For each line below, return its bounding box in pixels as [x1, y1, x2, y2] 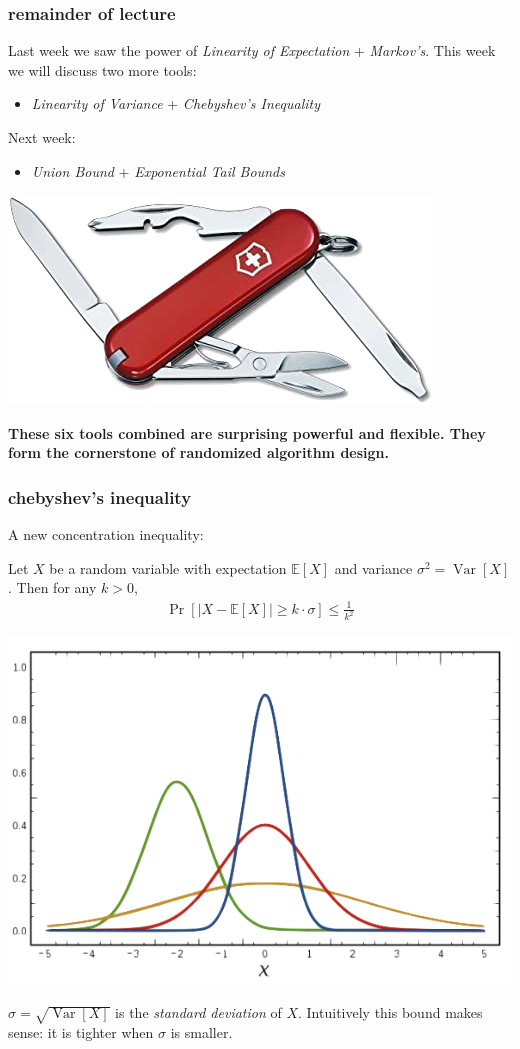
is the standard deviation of [115, 1002, 282, 1023]
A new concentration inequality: [8, 524, 204, 545]
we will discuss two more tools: [8, 59, 197, 80]
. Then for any [8, 577, 97, 598]
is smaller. [170, 1022, 233, 1043]
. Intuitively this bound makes [298, 1002, 483, 1023]
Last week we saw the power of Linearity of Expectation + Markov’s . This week [8, 40, 496, 61]
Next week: [8, 127, 76, 147]
